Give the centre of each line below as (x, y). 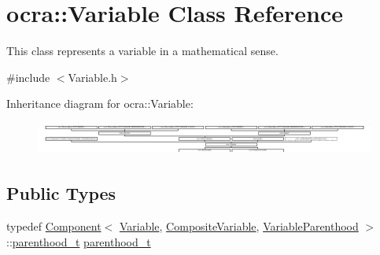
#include (28, 77)
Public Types (61, 193)
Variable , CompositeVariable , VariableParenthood (239, 226)
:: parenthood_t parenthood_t (79, 241)
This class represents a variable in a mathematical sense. (142, 51)
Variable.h (92, 77)
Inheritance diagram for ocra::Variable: (100, 103)
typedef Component (54, 226)
